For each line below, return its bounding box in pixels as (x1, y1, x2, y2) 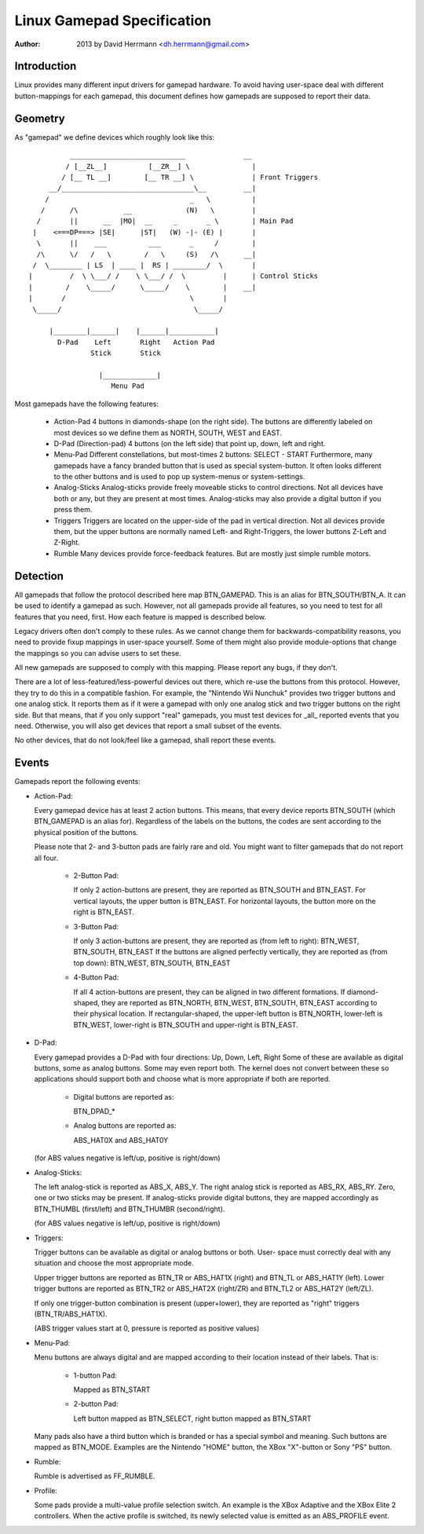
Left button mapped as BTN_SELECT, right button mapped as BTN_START (73, 1414, 312, 1423)
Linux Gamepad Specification (14, 12, 212, 29)
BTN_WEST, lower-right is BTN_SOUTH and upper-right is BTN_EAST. (73, 1020, 298, 1029)
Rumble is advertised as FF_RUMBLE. (34, 1471, 155, 1481)
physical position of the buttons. (34, 827, 139, 837)
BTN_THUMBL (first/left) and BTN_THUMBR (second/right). (34, 1204, 225, 1214)
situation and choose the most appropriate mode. (34, 1258, 194, 1268)
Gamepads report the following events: (14, 777, 141, 786)
